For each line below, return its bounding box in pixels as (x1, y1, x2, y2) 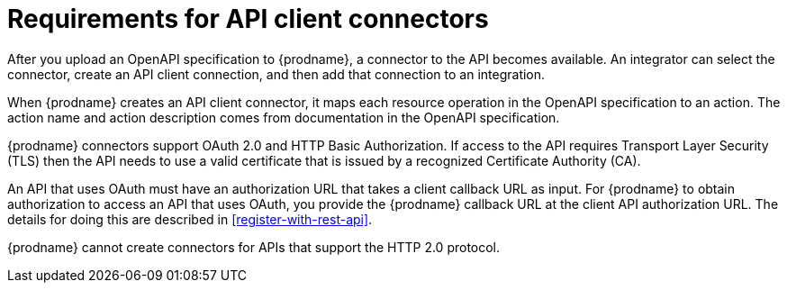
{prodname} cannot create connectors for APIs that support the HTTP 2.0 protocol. (7, 239, 501, 255)
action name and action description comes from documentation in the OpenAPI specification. (7, 109, 560, 125)
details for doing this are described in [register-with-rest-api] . (7, 211, 373, 227)
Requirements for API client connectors (7, 4, 489, 34)
